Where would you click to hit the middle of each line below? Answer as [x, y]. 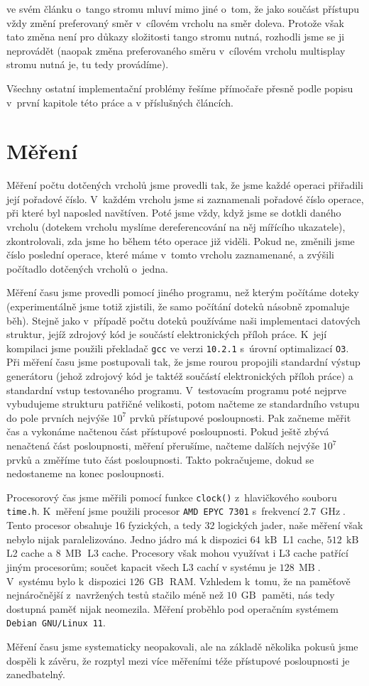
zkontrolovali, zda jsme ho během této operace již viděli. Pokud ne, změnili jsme [181, 240]
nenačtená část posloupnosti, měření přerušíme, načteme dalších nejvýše [163, 446]
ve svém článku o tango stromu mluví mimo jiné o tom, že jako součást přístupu [183, 9]
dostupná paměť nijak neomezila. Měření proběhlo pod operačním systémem [172, 608]
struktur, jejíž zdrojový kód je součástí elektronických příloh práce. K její [167, 334]
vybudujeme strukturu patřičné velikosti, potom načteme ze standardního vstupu [183, 404]
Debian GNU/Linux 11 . [56, 622]
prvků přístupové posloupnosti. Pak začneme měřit [240, 417]
